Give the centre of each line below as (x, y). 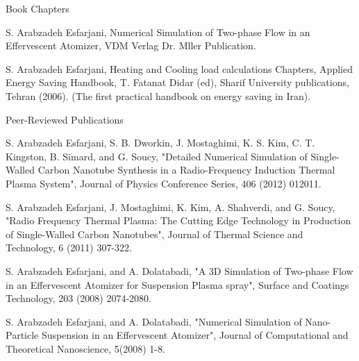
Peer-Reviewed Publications (65, 119)
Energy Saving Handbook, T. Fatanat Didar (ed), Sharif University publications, (177, 82)
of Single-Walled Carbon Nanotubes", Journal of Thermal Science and (155, 234)
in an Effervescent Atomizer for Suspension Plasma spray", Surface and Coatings (177, 284)
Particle (22, 335)
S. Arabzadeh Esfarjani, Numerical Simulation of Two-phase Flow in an (158, 32)
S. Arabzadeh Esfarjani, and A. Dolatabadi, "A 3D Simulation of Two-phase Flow (179, 270)
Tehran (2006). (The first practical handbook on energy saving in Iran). (158, 95)
